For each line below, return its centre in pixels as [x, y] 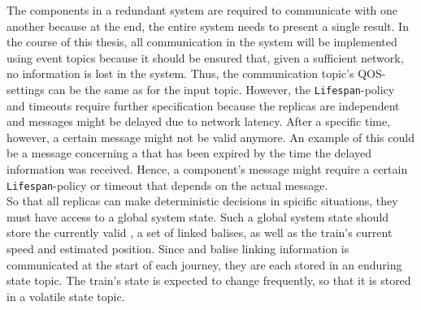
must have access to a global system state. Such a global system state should [198, 216]
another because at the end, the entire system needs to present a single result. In [208, 26]
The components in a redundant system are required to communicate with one [202, 10]
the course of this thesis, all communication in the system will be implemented [202, 42]
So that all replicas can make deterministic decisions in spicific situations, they [202, 201]
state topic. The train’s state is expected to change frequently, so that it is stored [209, 280]
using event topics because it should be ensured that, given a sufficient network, [205, 57]
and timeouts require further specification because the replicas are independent [203, 105]
